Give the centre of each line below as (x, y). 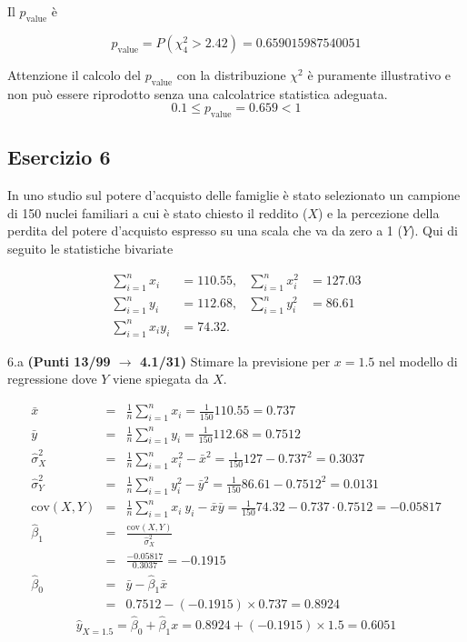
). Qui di (434, 231)
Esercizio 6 (59, 157)
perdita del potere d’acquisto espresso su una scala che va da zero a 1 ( (205, 231)
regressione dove (52, 379)
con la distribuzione (231, 74)
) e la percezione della (378, 212)
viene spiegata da (161, 379)
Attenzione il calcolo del (74, 74)
